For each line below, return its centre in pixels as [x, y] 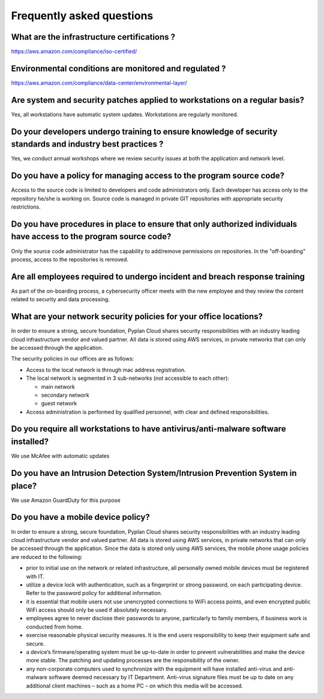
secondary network [65, 395]
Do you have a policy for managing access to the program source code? [148, 176]
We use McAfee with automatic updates [60, 456]
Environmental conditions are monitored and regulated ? [118, 68]
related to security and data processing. [61, 299]
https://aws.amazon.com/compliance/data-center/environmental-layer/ [99, 83]
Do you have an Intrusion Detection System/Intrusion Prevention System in [154, 473]
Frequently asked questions [82, 16]
